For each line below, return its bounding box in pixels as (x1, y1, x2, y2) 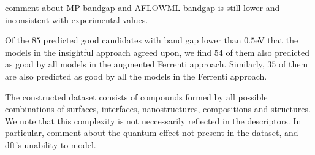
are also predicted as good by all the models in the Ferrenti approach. (5, 69, 267, 82)
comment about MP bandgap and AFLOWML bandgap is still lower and (5, 1, 280, 13)
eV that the (255, 34, 298, 47)
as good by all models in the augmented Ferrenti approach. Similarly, (5, 58, 265, 70)
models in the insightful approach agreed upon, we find (5, 45, 212, 58)
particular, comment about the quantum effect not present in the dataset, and (5, 126, 298, 139)
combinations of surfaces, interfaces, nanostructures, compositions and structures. (5, 102, 311, 115)
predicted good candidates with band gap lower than (43, 34, 241, 47)
